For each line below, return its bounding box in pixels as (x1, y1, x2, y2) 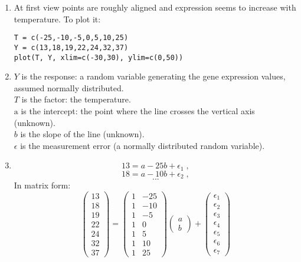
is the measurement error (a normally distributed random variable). (20, 139, 265, 151)
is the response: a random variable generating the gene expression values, (21, 70, 286, 82)
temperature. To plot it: (14, 12, 101, 25)
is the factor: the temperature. (21, 93, 131, 105)
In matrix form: (14, 179, 71, 191)
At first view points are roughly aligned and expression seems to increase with (14, 1, 296, 13)
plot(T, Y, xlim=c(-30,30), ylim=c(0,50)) (14, 53, 184, 62)
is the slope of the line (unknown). (20, 128, 145, 140)
